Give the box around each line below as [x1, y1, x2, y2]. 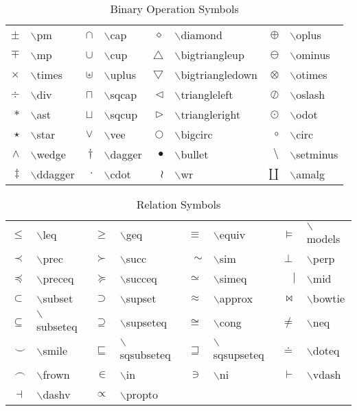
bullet [181, 146, 209, 162]
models [306, 231, 341, 246]
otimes [296, 67, 327, 82]
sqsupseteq [213, 347, 264, 362]
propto [126, 386, 159, 402]
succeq [126, 270, 157, 286]
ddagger [36, 166, 75, 182]
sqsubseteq [119, 347, 171, 362]
